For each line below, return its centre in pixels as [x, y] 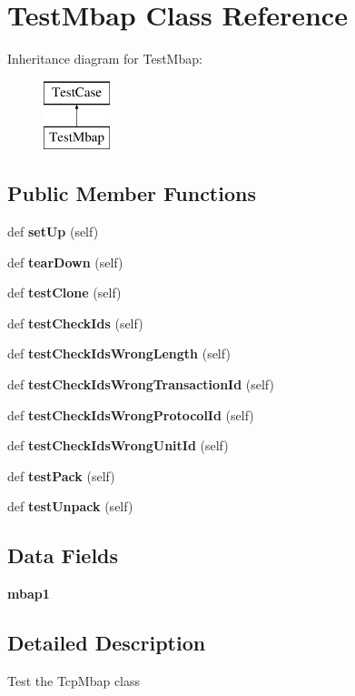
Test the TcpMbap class [74, 681]
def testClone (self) [64, 293]
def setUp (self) [53, 232]
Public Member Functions [132, 193]
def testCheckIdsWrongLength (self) [119, 353]
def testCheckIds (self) [75, 323]
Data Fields [63, 555]
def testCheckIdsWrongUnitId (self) [118, 445]
